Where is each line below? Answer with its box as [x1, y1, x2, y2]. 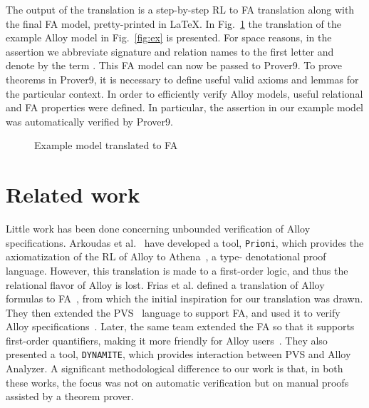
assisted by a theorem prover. [6, 389, 134, 404]
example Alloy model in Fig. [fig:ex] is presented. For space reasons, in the [6, 30, 332, 45]
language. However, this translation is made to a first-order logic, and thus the [6, 262, 348, 277]
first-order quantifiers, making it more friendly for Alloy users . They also [6, 332, 328, 347]
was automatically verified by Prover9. [6, 113, 173, 128]
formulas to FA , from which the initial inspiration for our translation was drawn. [6, 291, 363, 306]
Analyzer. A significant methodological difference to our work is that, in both [6, 361, 343, 376]
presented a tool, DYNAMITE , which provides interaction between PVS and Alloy [6, 347, 351, 362]
